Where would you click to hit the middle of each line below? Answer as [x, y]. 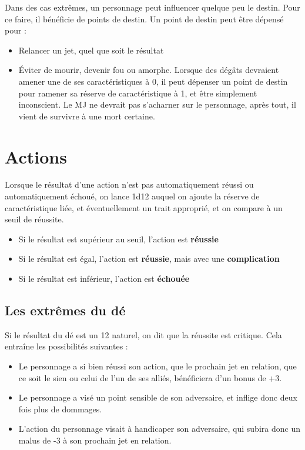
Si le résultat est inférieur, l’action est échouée [104, 279]
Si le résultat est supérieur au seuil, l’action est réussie [118, 239]
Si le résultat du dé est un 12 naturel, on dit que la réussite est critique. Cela [143, 334]
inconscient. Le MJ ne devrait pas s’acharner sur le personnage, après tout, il [157, 104]
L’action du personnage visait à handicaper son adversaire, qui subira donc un [159, 429]
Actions [36, 156]
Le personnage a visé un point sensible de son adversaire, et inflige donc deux [158, 397]
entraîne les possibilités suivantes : [66, 346]
